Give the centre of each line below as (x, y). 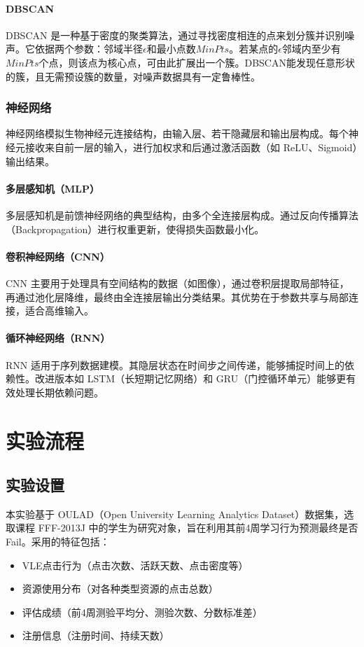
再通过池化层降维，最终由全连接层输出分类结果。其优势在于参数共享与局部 (177, 297)
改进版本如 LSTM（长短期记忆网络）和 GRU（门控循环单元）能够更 (190, 378)
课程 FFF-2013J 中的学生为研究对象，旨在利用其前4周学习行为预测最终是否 (187, 528)
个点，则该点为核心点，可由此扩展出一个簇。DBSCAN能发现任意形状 (197, 62)
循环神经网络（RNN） (58, 338)
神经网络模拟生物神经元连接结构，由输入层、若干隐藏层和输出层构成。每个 (177, 133)
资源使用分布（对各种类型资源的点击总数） (120, 589)
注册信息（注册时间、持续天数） (96, 635)
